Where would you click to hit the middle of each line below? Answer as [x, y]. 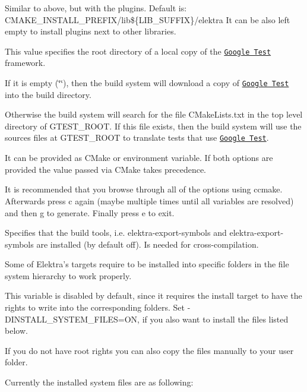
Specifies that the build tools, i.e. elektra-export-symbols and [116, 233]
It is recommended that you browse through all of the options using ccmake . [144, 189]
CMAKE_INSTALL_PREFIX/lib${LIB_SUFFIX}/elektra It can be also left [148, 19]
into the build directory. [48, 94]
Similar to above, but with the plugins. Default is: [96, 8]
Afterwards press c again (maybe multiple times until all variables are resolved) [149, 200]
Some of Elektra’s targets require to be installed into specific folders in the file [147, 264]
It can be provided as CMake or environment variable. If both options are [139, 158]
